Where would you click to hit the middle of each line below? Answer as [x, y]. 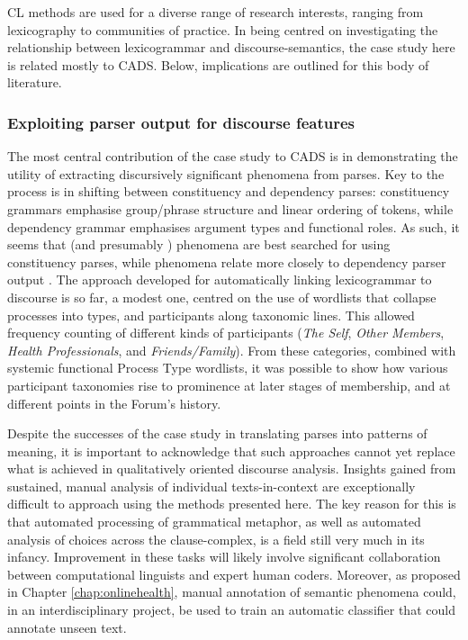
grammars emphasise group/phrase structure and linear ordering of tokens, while [230, 208]
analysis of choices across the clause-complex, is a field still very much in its [216, 539]
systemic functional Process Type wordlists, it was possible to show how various [228, 368]
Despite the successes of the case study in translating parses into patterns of [217, 433]
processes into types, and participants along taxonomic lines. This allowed [211, 315]
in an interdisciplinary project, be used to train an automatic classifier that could [231, 610]
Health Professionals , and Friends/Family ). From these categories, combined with [232, 350]
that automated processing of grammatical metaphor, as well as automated [214, 522]
